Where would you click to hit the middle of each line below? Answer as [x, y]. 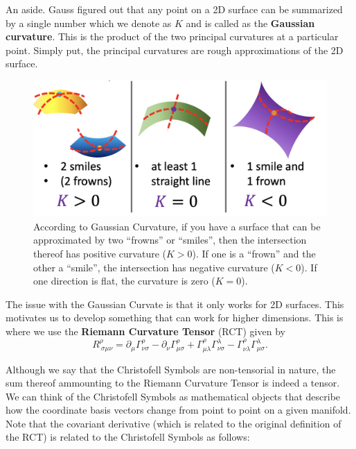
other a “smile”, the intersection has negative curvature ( [154, 267]
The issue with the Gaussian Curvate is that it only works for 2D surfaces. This [175, 304]
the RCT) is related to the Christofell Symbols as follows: [128, 437]
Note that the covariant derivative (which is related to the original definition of [173, 423]
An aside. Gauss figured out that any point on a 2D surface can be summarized [174, 9]
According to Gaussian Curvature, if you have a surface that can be [177, 226]
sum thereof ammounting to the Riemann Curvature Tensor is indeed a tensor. [173, 383]
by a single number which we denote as [89, 23]
